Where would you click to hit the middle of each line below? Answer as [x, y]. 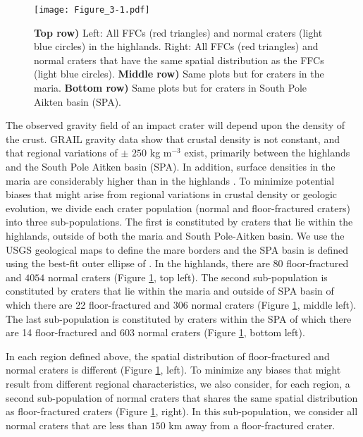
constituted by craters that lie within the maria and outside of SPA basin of [170, 291]
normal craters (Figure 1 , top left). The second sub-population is [187, 277]
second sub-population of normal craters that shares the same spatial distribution [182, 397]
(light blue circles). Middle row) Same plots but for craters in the [179, 74]
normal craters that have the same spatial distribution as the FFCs [179, 60]
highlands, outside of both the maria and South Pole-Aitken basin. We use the [175, 235]
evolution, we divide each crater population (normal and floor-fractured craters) [178, 208]
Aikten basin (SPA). [78, 101]
